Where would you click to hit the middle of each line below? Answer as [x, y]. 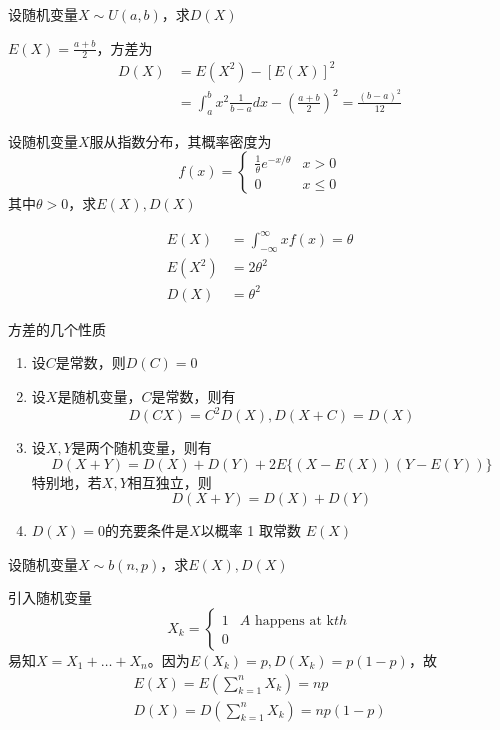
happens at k [294, 620]
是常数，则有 [193, 395]
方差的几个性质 [57, 328]
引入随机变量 [50, 597]
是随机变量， [99, 395]
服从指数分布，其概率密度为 [180, 140]
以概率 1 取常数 [251, 530]
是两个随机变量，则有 [141, 447]
